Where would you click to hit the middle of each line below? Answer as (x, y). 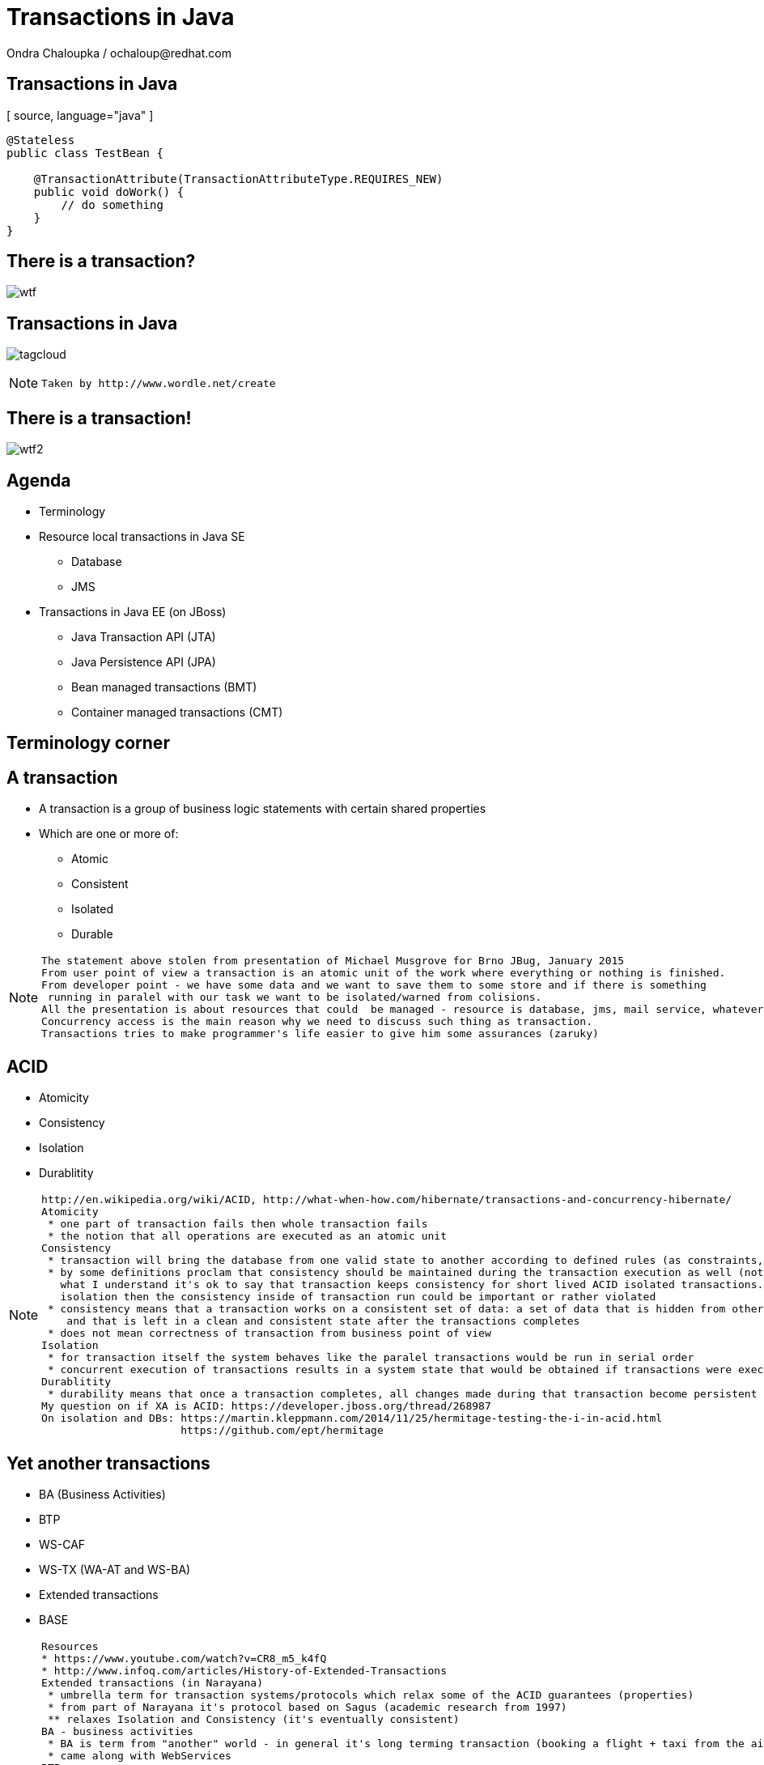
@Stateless (41, 140)
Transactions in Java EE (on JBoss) (133, 611)
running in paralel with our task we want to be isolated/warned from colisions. (295, 997)
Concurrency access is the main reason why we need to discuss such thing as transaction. (317, 1022)
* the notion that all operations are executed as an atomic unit (247, 1236)
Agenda (39, 480)
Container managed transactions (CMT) (177, 712)
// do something (112, 204)
